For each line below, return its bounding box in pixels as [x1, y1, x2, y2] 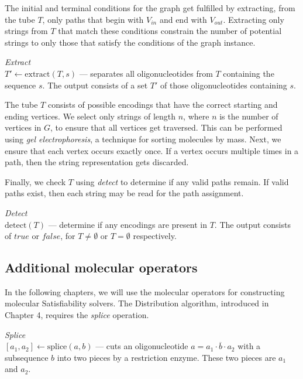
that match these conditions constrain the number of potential [58, 25, 282, 37]
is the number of [219, 110, 278, 122]
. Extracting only [223, 13, 284, 25]
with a [237, 340, 261, 352]
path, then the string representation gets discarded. [5, 156, 189, 168]
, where [183, 110, 209, 122]
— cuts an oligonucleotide [95, 340, 188, 352]
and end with [159, 13, 207, 25]
